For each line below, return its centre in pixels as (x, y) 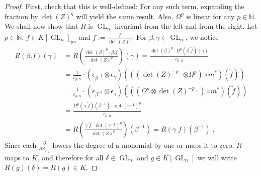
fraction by (21, 16)
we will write (217, 157)
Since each (21, 144)
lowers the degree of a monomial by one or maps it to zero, (143, 144)
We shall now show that (41, 26)
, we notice (202, 37)
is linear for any (210, 16)
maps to (17, 157)
